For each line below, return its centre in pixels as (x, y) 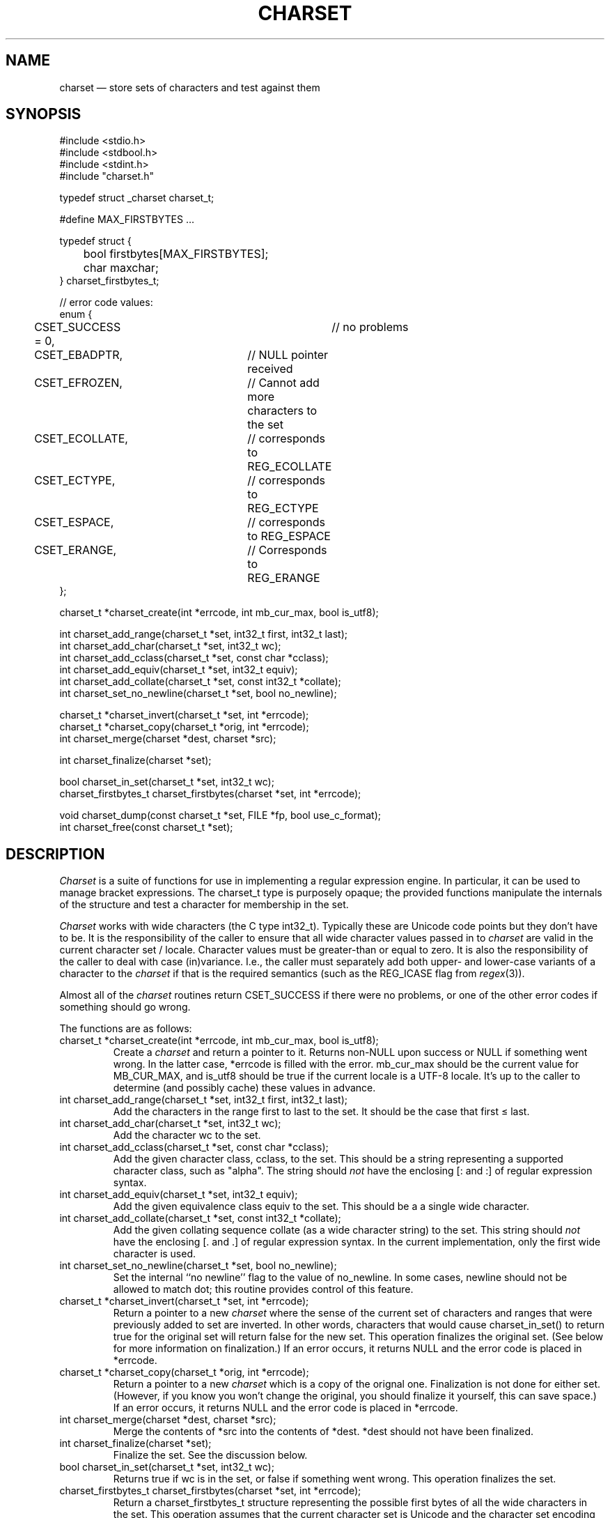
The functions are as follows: (126, 1029)
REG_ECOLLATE (290, 467)
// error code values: (106, 302)
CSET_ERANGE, (76, 550)
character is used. (155, 1254)
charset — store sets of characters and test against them (190, 87)
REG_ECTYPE (283, 508)
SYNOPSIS (44, 114)
